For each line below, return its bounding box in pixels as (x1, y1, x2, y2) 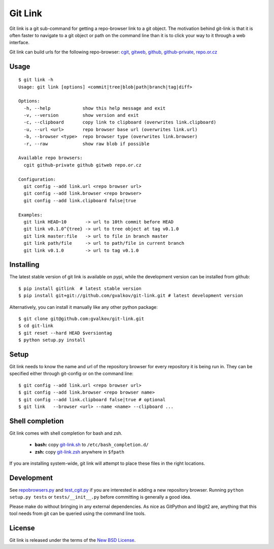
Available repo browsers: (18, 155, 83, 161)
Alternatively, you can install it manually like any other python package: (9, 304, 158, 310)
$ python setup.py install (18, 337, 86, 343)
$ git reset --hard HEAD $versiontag (18, 330, 113, 336)
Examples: (18, 212, 43, 218)
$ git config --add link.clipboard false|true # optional (18, 397, 166, 402)
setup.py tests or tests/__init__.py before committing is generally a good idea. (9, 494, 192, 500)
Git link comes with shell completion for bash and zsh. (9, 430, 123, 436)
